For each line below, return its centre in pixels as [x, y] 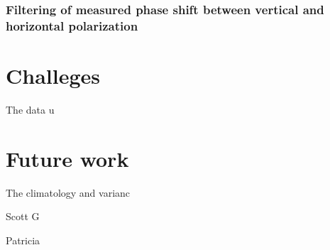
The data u [30, 109]
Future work [67, 158]
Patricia [23, 240]
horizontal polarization [72, 25]
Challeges [53, 75]
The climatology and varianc [68, 192]
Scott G [23, 216]
